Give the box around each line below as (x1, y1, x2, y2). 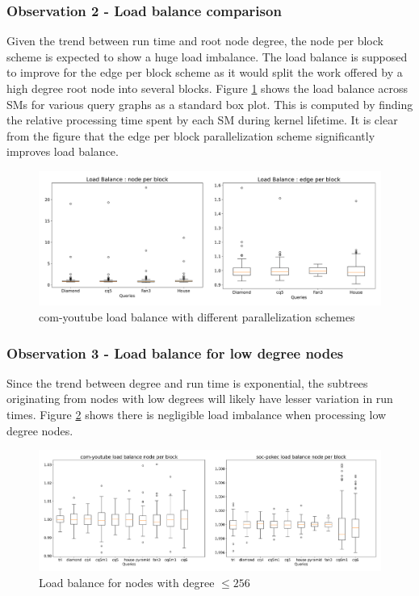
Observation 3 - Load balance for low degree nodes (6, 342, 344, 363)
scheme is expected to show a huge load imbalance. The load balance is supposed (6, 48, 408, 65)
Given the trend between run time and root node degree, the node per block (6, 32, 383, 49)
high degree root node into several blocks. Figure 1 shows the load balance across (6, 80, 409, 96)
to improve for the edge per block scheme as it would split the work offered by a (6, 64, 403, 81)
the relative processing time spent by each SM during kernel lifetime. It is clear (6, 111, 398, 128)
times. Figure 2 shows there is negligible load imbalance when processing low (6, 406, 387, 423)
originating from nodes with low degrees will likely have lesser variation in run (6, 390, 393, 407)
